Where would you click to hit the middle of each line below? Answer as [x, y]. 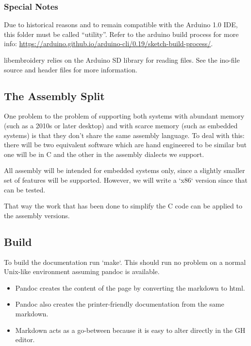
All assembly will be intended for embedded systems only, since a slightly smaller [125, 170]
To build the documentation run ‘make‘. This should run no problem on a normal [125, 262]
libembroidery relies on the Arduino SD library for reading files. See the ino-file [122, 60]
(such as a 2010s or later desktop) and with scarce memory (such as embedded [121, 125]
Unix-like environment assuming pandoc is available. [82, 271]
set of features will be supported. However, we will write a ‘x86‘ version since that [126, 180]
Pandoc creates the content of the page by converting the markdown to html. [130, 287]
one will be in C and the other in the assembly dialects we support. [104, 154]
